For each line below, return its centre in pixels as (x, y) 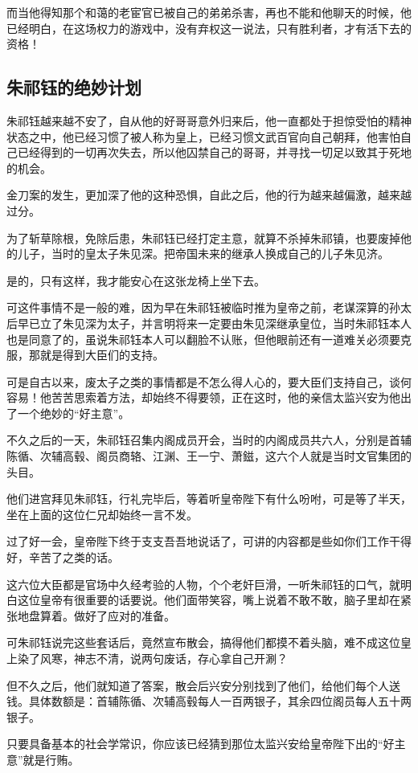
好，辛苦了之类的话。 (63, 557)
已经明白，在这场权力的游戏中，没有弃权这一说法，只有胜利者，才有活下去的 (209, 28)
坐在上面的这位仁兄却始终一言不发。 (102, 514)
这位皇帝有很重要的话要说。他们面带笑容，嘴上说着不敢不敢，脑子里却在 (209, 600)
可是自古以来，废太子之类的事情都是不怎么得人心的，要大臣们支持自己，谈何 (209, 381)
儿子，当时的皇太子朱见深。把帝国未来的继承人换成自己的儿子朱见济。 (203, 254)
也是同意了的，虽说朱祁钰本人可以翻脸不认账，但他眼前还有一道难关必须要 (203, 339)
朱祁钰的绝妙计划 (74, 87)
